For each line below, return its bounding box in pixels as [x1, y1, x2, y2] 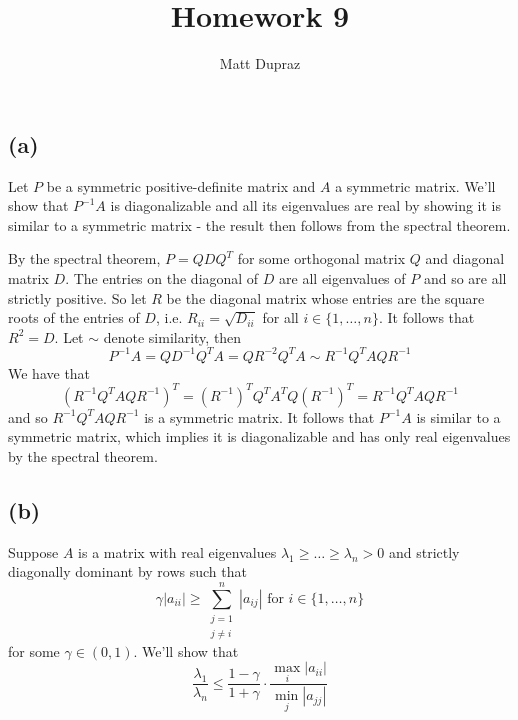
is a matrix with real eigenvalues [78, 541, 277, 562]
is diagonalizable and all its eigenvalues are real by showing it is [110, 195, 502, 216]
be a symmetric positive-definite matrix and [46, 175, 316, 196]
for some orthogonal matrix [237, 248, 406, 269]
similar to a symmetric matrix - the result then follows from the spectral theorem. [8, 214, 511, 235]
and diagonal [425, 248, 505, 269]
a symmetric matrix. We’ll [335, 175, 496, 196]
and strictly [388, 541, 460, 562]
